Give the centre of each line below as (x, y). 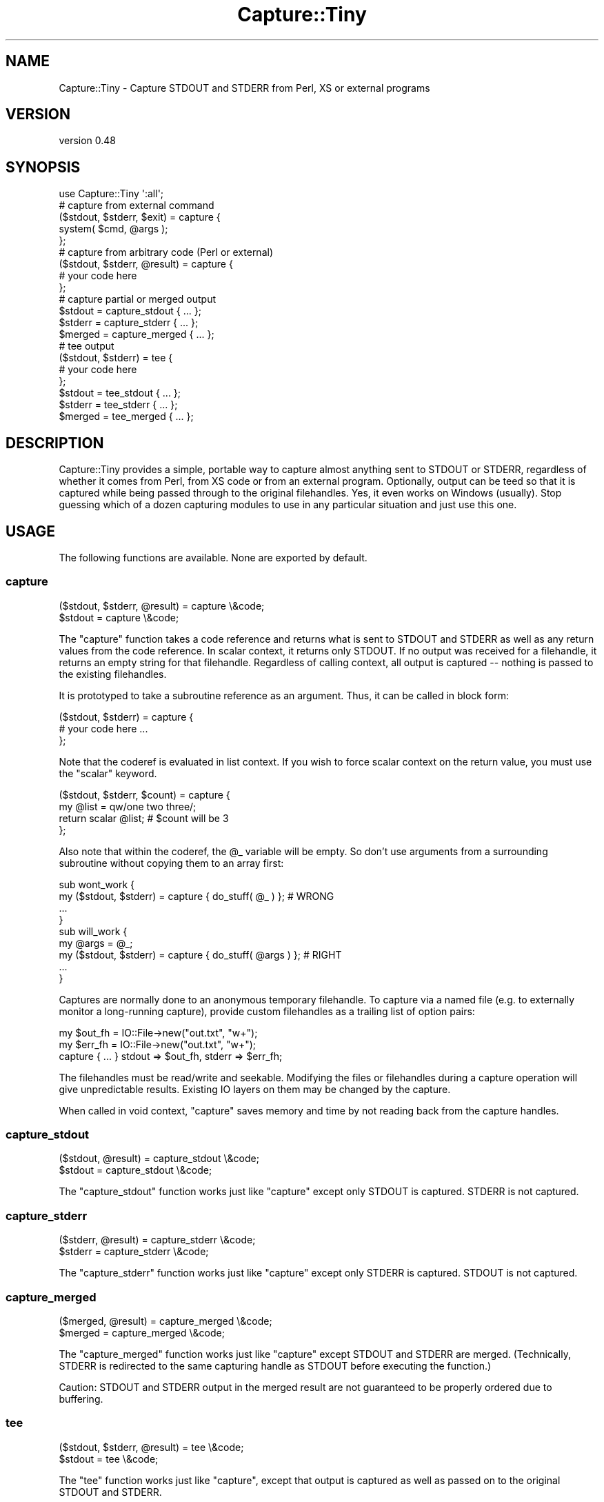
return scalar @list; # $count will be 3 (144, 818)
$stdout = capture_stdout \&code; (135, 1170)
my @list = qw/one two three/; (128, 806)
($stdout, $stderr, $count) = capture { (144, 794)
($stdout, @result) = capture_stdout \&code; (159, 1159)
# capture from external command (137, 206)
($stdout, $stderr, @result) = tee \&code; (151, 1447)
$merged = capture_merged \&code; (142, 1332)
